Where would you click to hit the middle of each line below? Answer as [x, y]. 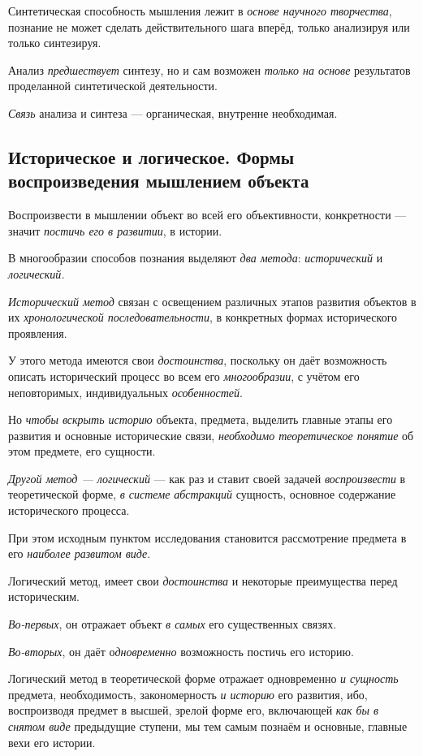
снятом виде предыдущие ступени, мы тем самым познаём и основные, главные [208, 726]
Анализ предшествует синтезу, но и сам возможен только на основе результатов [209, 69]
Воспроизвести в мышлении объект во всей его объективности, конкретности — [207, 215]
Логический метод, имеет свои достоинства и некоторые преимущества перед [203, 580]
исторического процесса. [69, 510]
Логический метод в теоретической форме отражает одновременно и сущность [203, 678]
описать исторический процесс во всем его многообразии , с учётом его [184, 376]
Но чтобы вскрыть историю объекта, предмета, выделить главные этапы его [201, 419]
